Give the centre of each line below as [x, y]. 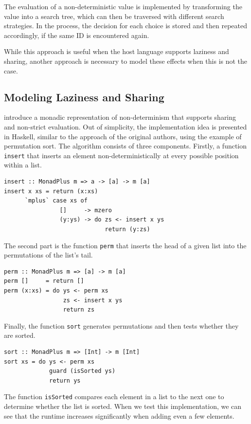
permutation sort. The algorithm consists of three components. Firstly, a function [125, 146]
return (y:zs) [127, 229]
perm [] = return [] [44, 281]
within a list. [23, 165]
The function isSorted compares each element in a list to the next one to [114, 396]
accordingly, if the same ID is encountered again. [77, 35]
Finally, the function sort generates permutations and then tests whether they [121, 325]
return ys [65, 380]
